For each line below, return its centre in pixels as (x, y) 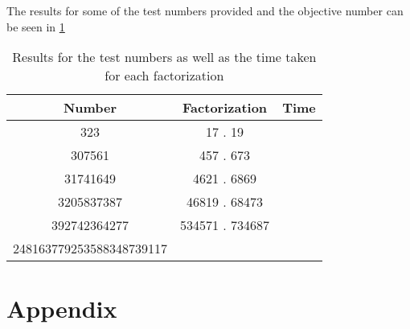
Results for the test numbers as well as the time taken (164, 57)
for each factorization (164, 76)
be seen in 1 (36, 26)
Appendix (62, 308)
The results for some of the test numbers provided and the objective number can (205, 10)
